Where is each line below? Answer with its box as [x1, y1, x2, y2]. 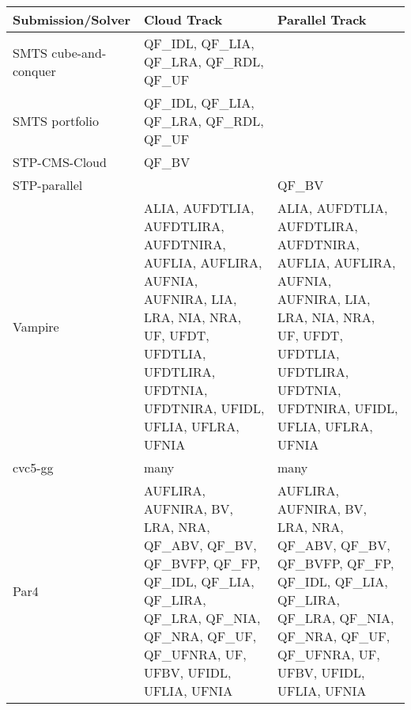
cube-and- [51, 43, 107, 62]
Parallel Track [277, 10, 367, 28]
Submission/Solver [13, 10, 131, 28]
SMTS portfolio [13, 112, 99, 130]
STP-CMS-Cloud [13, 153, 107, 171]
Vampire [13, 317, 59, 336]
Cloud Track [143, 10, 223, 28]
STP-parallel [13, 176, 83, 194]
